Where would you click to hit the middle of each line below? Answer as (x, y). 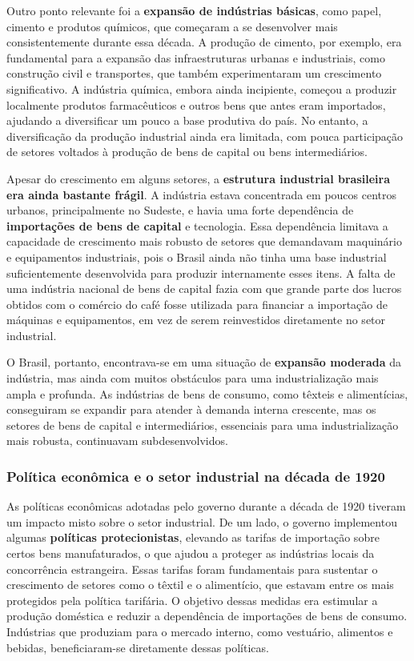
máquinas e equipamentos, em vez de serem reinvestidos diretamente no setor (196, 320)
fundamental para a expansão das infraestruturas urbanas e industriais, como (196, 57)
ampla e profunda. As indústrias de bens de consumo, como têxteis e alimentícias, (207, 393)
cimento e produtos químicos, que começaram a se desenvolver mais (172, 26)
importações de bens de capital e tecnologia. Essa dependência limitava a (197, 225)
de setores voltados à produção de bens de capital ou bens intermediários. (187, 152)
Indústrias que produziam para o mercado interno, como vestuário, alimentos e (200, 631)
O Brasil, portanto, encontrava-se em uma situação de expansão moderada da (204, 362)
